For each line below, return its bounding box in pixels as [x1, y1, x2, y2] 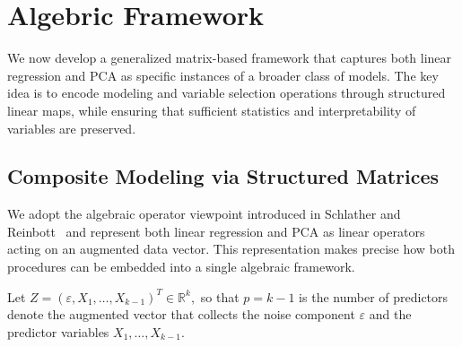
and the [369, 305, 412, 324]
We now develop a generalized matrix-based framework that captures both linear [7, 48, 452, 67]
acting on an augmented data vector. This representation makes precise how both [7, 239, 455, 258]
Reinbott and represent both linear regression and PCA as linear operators [7, 221, 425, 240]
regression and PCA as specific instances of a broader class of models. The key [7, 65, 439, 84]
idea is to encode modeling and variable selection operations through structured [7, 83, 446, 102]
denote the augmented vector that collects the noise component [7, 305, 355, 324]
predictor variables [7, 322, 109, 341]
